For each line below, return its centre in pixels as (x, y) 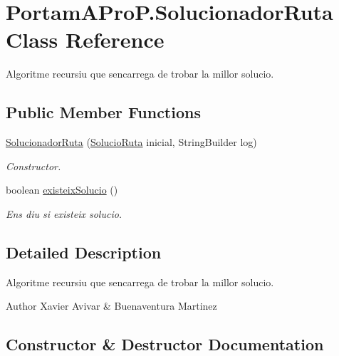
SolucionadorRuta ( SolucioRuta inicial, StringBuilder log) (131, 142)
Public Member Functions (103, 112)
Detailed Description (84, 252)
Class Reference (85, 40)
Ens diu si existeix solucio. (64, 213)
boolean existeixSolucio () (62, 190)
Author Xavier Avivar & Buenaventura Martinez (111, 306)
